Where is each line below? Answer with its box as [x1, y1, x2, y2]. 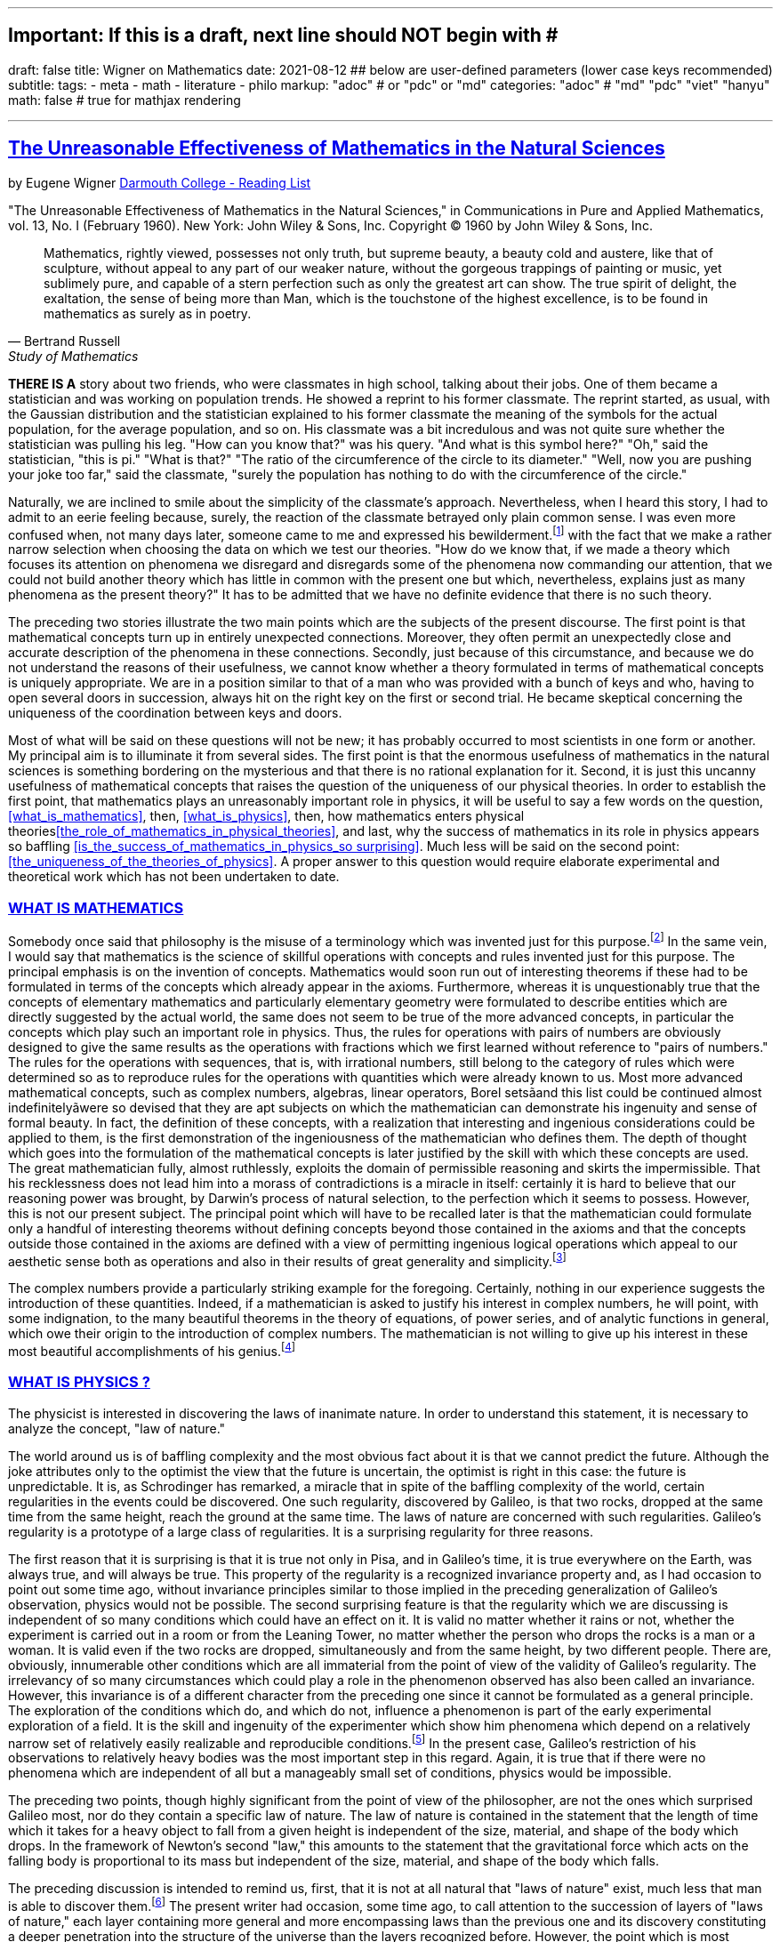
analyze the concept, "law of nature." [8, 1420, 226, 1436]
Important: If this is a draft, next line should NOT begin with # [8, 24, 559, 47]
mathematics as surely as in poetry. [44, 305, 252, 321]
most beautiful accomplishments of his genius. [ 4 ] [8, 1341, 296, 1360]
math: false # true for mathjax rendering [8, 92, 241, 108]
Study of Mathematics [8, 348, 139, 364]
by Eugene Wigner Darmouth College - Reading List [8, 174, 311, 190]
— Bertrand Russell [8, 333, 121, 349]
